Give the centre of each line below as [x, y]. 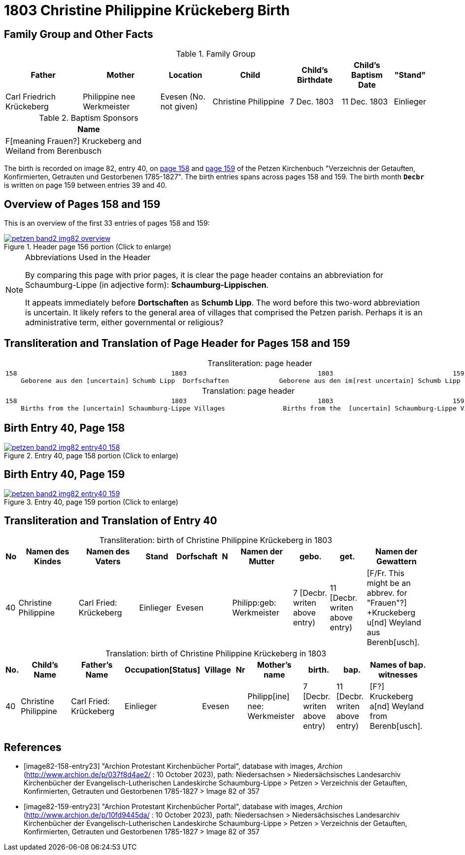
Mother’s [274, 665]
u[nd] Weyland [394, 623]
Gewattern [396, 562]
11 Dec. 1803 [365, 102]
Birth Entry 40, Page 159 [65, 475]
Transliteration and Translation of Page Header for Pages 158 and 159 [177, 343]
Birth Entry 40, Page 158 [65, 428]
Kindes [48, 562]
